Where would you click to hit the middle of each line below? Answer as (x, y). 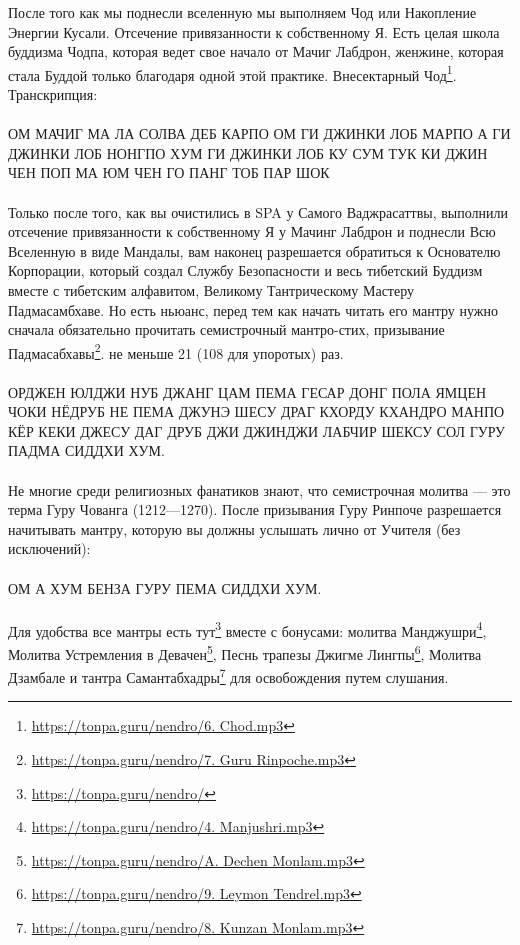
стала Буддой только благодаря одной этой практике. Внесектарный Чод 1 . (232, 73)
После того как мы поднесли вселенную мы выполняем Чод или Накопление (242, 12)
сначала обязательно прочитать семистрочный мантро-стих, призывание (226, 329)
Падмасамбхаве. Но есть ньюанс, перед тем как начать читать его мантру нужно (253, 309)
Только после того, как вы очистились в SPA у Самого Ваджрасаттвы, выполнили (258, 211)
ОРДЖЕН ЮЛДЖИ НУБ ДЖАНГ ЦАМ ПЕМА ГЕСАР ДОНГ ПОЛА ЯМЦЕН (247, 391)
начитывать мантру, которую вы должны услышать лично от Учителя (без (234, 528)
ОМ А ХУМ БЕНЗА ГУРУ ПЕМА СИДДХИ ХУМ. (165, 587)
